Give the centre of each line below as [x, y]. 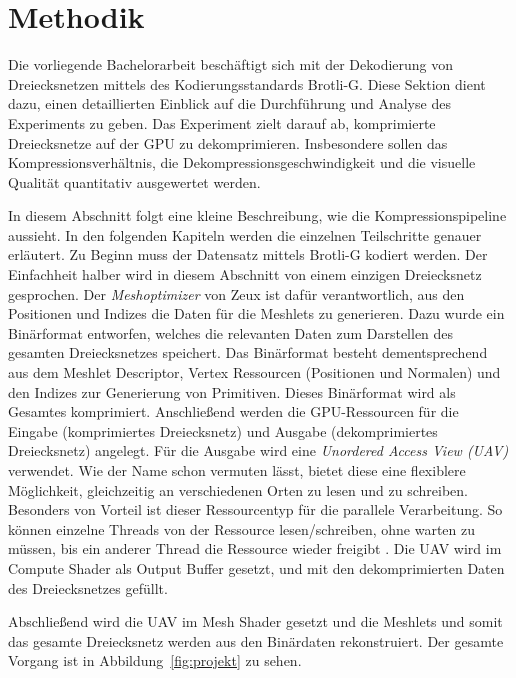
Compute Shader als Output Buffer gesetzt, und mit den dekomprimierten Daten [256, 567]
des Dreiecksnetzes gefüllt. [88, 587]
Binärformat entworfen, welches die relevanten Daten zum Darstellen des [231, 332]
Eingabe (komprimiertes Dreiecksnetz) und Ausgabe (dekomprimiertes [223, 430]
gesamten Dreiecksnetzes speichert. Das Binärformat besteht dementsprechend [248, 352]
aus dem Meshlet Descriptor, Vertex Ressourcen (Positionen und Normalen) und [254, 372]
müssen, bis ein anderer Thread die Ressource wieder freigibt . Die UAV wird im [255, 548]
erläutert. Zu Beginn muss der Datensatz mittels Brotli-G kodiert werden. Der [248, 254]
